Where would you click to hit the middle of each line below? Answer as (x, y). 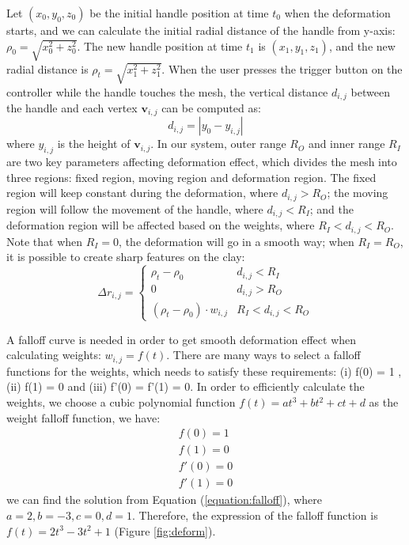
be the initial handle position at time (179, 13)
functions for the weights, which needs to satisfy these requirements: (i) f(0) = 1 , (204, 371)
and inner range (347, 144)
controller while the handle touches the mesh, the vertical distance (167, 91)
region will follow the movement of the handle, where (135, 208)
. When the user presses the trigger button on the (282, 68)
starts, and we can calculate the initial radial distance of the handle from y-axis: (201, 30)
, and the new (362, 45)
